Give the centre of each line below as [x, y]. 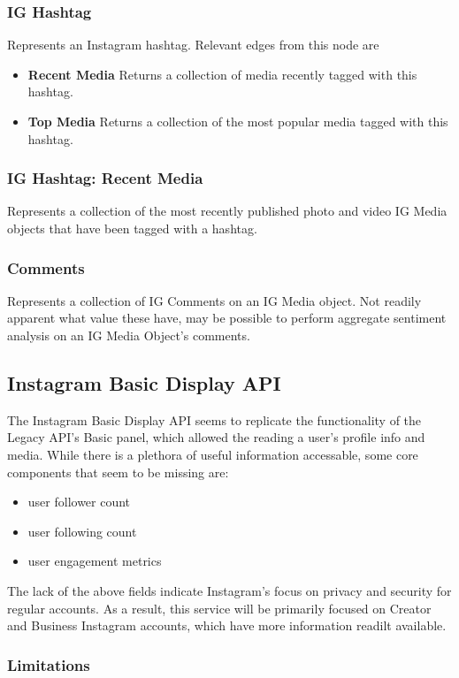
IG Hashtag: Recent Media [105, 178]
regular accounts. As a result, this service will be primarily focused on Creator [219, 608]
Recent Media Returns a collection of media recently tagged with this [222, 74]
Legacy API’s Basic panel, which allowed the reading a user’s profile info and [216, 437]
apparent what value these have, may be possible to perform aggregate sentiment [227, 318]
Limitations [49, 664]
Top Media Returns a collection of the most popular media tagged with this [238, 121]
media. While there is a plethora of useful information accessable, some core [213, 454]
